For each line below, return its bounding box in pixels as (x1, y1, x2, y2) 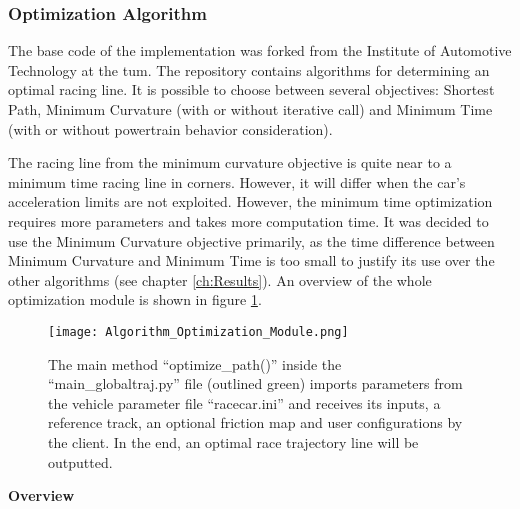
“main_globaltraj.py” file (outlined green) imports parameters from (48, 373, 463, 394)
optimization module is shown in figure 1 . (8, 289, 262, 310)
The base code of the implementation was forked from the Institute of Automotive (8, 40, 512, 61)
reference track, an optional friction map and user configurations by (48, 412, 463, 433)
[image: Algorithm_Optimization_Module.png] (48, 324, 349, 339)
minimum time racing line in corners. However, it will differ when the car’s (8, 171, 466, 192)
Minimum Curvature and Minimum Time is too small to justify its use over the (8, 250, 495, 271)
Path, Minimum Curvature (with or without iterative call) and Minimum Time (8, 99, 493, 119)
